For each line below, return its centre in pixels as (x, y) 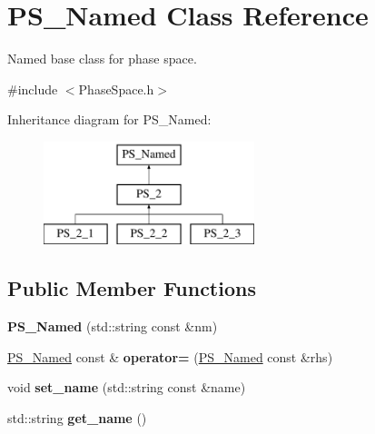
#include (33, 89)
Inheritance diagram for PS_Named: (109, 119)
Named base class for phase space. (102, 59)
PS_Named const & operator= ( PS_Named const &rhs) (170, 356)
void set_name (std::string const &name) (127, 387)
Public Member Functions (132, 288)
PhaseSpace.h (116, 89)
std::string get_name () (77, 417)
